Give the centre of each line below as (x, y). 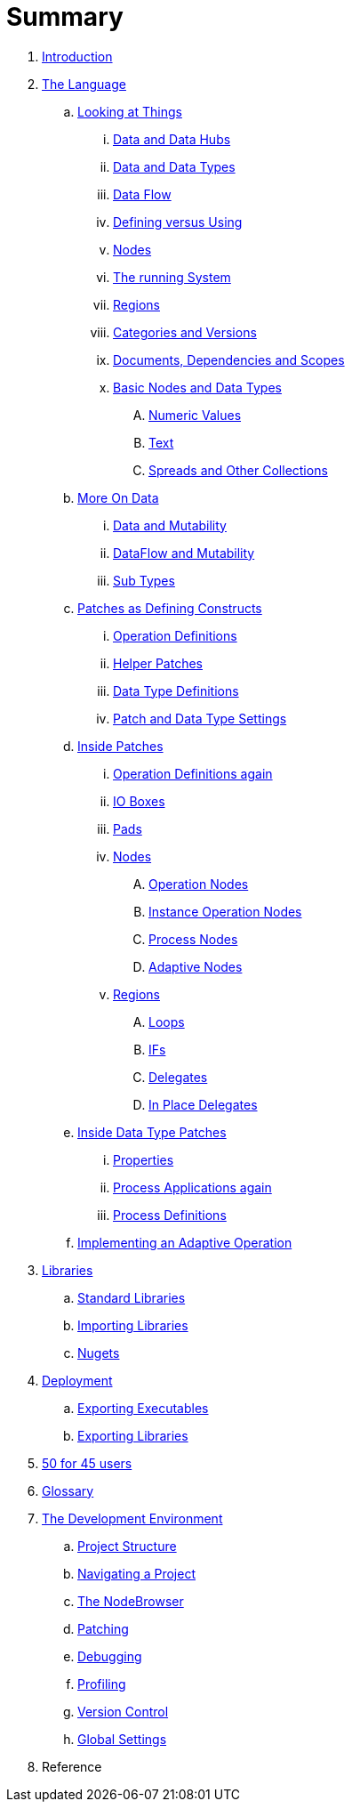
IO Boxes (139, 801)
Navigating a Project (136, 1573)
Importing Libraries (133, 1325)
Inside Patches (120, 746)
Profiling (102, 1684)
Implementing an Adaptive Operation (185, 1242)
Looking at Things (130, 111)
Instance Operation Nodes (225, 911)
